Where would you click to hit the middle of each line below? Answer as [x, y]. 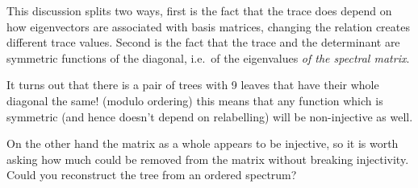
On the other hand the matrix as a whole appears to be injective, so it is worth [203, 143]
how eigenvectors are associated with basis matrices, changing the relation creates [208, 26]
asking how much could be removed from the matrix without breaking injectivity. [208, 159]
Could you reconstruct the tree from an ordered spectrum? [152, 175]
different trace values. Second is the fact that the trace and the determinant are [203, 42]
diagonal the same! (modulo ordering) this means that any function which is [195, 100]
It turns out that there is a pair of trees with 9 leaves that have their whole [193, 85]
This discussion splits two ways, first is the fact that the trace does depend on [199, 10]
